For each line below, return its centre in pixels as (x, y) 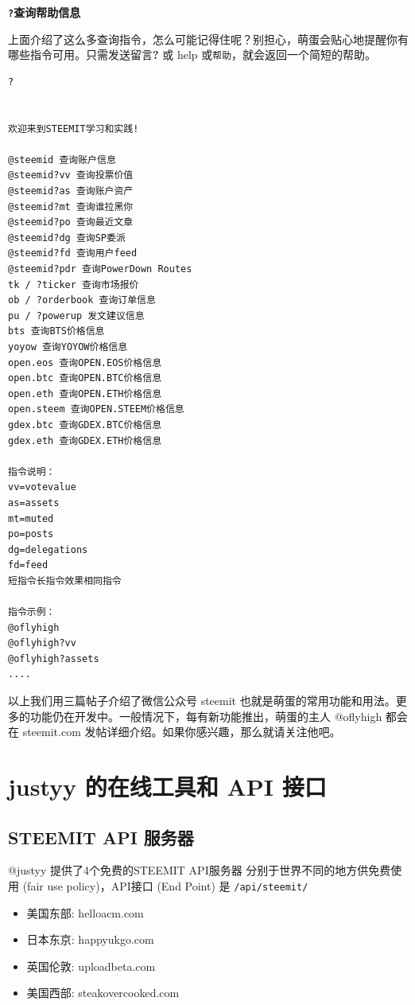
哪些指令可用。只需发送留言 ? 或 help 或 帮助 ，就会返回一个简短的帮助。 (192, 55)
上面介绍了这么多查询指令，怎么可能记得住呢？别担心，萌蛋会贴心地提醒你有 (208, 39)
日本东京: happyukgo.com (90, 939)
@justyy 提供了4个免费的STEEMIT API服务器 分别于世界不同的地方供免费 (200, 870)
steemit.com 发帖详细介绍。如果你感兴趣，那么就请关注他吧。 (182, 732)
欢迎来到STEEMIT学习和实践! (74, 129)
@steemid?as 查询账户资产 (71, 191)
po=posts (31, 534)
